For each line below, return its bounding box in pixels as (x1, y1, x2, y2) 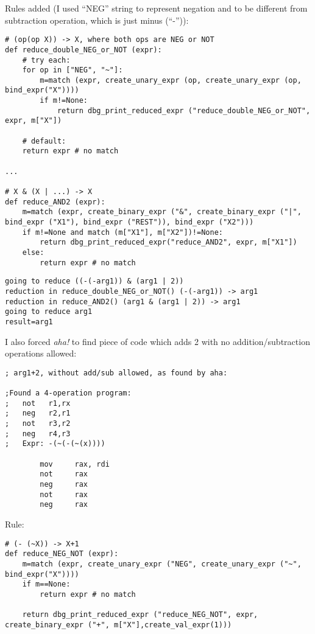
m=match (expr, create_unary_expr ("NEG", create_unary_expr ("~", (22, 559, 302, 568)
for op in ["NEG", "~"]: (22, 66, 123, 75)
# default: (22, 136, 66, 145)
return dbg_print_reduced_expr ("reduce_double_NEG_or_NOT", (57, 106, 311, 115)
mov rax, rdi (40, 459, 110, 469)
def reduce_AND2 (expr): (5, 197, 105, 206)
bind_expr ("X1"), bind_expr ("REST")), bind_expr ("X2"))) (5, 218, 254, 226)
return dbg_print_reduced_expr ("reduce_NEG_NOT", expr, (22, 610, 258, 619)
